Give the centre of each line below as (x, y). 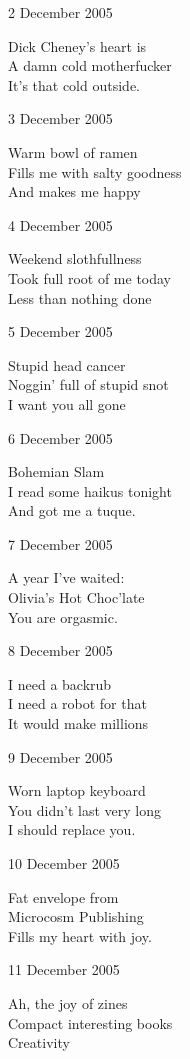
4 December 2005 (60, 224)
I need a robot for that (77, 703)
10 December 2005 (64, 863)
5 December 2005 (60, 331)
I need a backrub (60, 683)
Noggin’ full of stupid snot (88, 384)
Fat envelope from (63, 896)
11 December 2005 (64, 969)
